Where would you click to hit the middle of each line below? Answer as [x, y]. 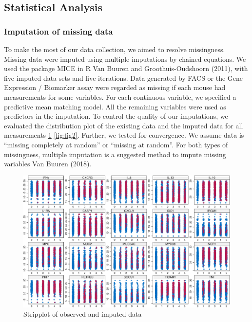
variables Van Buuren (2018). [48, 164]
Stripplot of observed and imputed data [83, 314]
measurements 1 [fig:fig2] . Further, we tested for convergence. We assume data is [124, 135]
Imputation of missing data [58, 31]
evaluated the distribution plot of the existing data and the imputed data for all [124, 125]
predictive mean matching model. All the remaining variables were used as [115, 106]
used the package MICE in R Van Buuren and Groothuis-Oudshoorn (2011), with [126, 68]
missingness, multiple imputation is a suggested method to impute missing [115, 154]
